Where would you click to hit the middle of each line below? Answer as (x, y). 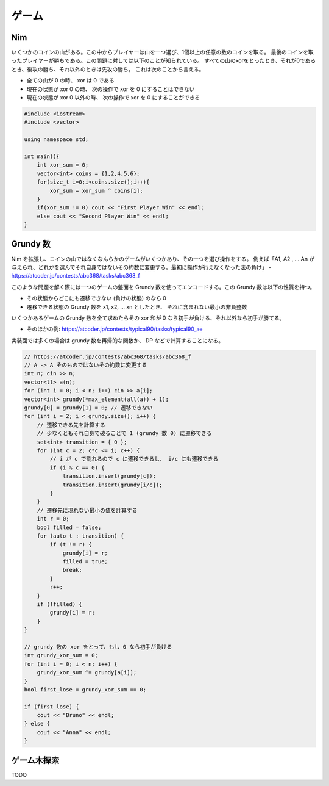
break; (72, 570)
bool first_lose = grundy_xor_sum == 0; (85, 689)
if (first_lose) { (51, 707)
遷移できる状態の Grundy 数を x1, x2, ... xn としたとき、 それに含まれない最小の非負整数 (137, 307)
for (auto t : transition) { (80, 536)
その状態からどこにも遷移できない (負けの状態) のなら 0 (97, 298)
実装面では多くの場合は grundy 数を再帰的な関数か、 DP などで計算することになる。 (118, 340)
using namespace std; (56, 139)
